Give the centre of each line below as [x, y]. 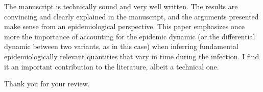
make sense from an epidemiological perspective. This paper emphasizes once [125, 26]
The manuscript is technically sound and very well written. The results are [121, 6]
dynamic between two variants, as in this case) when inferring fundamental [121, 46]
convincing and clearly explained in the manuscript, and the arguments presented [131, 16]
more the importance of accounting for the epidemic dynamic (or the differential [130, 36]
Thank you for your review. [47, 84]
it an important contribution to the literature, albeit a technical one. [112, 66]
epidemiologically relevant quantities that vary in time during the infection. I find [132, 56]
